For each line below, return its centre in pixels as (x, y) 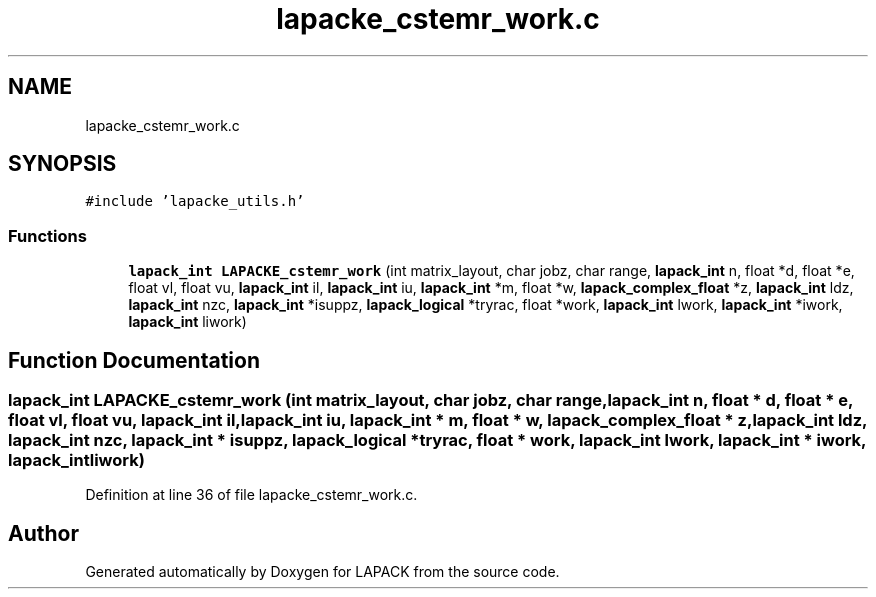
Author (43, 533)
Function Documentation (134, 360)
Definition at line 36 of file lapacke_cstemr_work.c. (251, 495)
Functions (47, 235)
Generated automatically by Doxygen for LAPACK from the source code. (322, 572)
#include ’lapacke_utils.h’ (195, 201)
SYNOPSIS (62, 164)
